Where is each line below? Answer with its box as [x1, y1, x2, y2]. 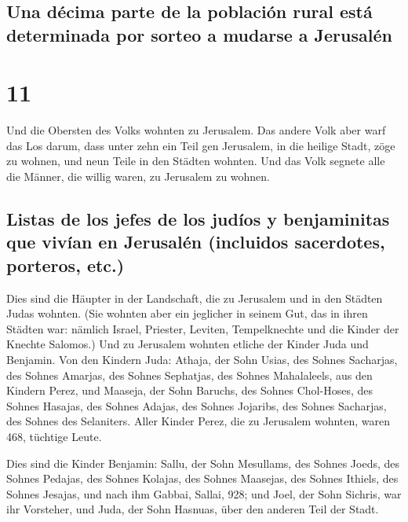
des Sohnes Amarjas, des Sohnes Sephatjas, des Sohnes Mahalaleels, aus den [6, 366, 373, 383]
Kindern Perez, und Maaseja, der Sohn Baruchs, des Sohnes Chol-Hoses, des [6, 382, 373, 399]
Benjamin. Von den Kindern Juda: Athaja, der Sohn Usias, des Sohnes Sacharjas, [6, 351, 398, 368]
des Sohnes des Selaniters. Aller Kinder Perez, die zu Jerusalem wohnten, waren [6, 413, 391, 429]
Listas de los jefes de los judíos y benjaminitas [6, 207, 390, 231]
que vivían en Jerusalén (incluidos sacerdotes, [6, 230, 385, 254]
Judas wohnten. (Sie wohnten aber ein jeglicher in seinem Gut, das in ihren [6, 305, 368, 322]
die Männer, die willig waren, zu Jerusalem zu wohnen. [6, 168, 270, 185]
